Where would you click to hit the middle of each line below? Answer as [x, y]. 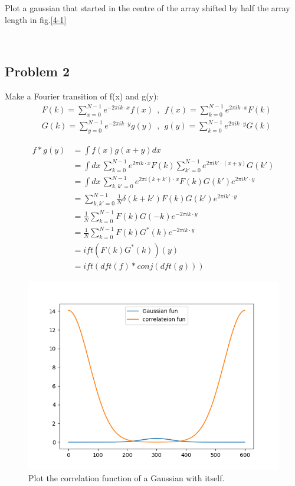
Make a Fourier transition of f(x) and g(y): [82, 96]
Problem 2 [37, 71]
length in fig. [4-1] [36, 19]
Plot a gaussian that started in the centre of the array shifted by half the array [147, 8]
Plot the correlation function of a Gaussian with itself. [127, 477]
